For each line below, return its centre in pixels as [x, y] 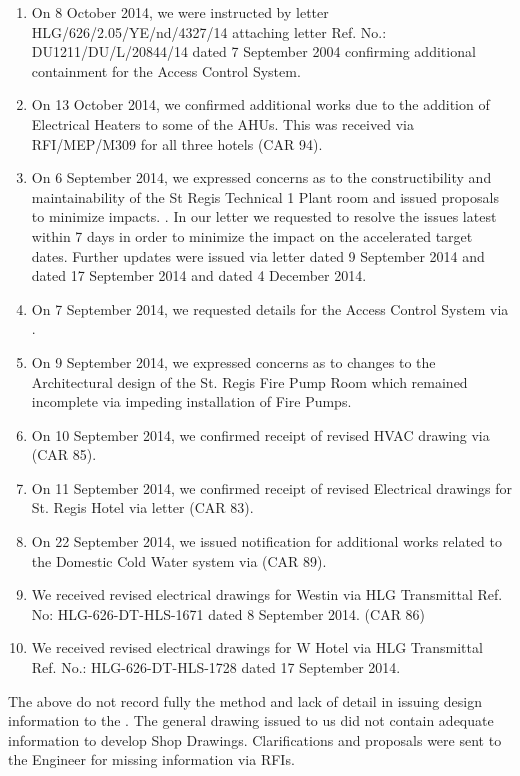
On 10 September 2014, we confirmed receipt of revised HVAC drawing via [260, 434]
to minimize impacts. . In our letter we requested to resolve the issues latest [264, 216]
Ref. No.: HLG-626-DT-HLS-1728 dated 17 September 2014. [216, 667]
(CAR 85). [64, 454]
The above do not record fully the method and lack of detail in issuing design [245, 700]
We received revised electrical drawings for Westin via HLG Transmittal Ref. [267, 594]
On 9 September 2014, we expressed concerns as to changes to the [233, 361]
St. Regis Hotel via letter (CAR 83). [142, 507]
